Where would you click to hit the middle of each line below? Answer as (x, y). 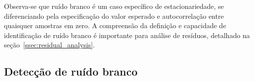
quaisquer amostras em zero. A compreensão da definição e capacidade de (115, 25)
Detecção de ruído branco (71, 71)
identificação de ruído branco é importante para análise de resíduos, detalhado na (127, 35)
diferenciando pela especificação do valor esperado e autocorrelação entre (114, 16)
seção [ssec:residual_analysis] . (50, 45)
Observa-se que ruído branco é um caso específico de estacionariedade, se (114, 6)
